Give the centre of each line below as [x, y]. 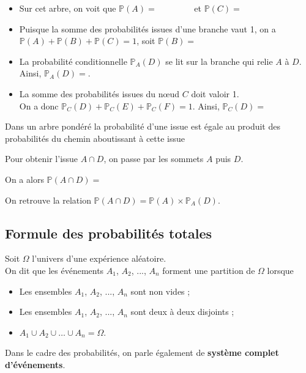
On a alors [24, 179]
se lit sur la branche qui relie [219, 61]
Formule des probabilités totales [108, 233]
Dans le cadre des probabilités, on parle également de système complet [142, 353]
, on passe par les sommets [154, 159]
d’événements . [35, 364]
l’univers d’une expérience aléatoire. [99, 258]
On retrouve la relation [48, 200]
